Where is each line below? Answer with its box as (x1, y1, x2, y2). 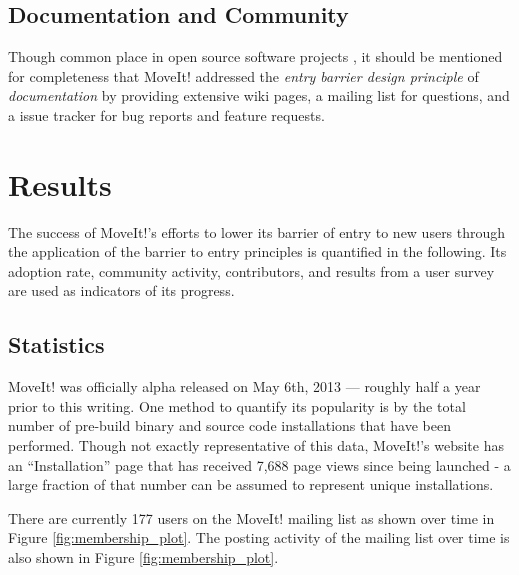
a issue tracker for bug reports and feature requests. (8, 104, 325, 125)
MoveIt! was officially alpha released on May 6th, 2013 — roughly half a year (8, 376, 481, 397)
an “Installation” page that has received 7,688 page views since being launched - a (8, 454, 511, 475)
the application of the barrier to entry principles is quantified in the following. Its (8, 241, 507, 262)
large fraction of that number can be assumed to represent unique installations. (8, 474, 494, 495)
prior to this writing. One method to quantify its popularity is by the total (8, 395, 466, 416)
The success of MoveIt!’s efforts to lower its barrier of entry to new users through (8, 221, 506, 242)
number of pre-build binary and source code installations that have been (8, 415, 451, 436)
